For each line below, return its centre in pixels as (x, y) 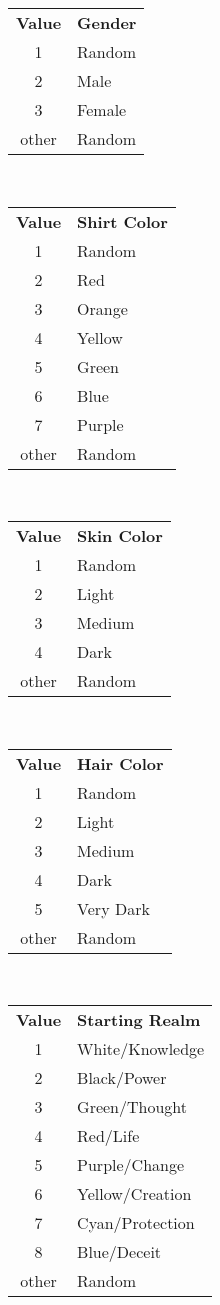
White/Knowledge (141, 1049)
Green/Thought (132, 1107)
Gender (107, 22)
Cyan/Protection (136, 1223)
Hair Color (120, 763)
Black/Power (122, 1078)
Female (102, 109)
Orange (102, 308)
